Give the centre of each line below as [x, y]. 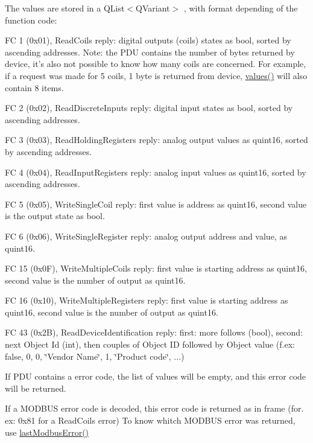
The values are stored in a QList [65, 8]
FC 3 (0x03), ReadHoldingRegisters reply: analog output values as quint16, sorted [156, 140]
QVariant [153, 8]
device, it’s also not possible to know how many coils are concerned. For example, [156, 64]
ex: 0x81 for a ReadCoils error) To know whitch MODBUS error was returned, [150, 420]
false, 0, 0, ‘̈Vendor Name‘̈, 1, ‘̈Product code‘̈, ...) [95, 356]
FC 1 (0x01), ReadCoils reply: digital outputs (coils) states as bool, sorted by [148, 40]
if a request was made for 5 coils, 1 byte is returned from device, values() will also [156, 75]
